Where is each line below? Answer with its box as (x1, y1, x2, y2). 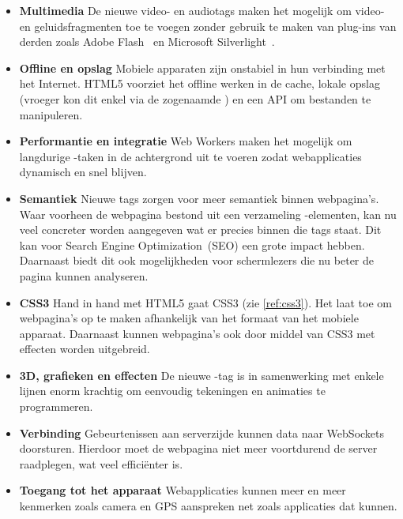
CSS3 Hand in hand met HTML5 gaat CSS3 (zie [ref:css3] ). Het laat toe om (19, 294, 392, 310)
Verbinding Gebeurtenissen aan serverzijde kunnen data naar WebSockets (19, 424, 385, 441)
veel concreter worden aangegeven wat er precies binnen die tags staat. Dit (19, 221, 382, 238)
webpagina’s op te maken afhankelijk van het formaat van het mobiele (19, 310, 359, 326)
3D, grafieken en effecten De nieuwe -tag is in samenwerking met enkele (19, 367, 384, 383)
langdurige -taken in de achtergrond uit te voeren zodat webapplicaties (19, 148, 362, 164)
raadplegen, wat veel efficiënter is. (19, 455, 183, 472)
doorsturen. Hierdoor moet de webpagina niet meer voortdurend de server (19, 440, 378, 457)
